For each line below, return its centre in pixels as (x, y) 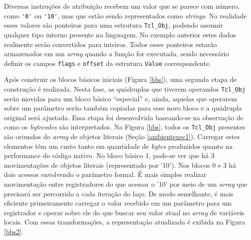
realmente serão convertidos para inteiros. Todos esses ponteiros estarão (110, 44)
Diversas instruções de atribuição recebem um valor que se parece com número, (122, 6)
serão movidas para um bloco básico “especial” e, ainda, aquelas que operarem (121, 98)
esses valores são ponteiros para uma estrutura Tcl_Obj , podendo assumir (114, 25)
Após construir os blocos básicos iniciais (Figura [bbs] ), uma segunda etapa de (120, 79)
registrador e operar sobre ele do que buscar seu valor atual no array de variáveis (124, 212)
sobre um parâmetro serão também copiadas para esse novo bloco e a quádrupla (123, 108)
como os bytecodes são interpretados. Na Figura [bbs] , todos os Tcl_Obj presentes (125, 127)
